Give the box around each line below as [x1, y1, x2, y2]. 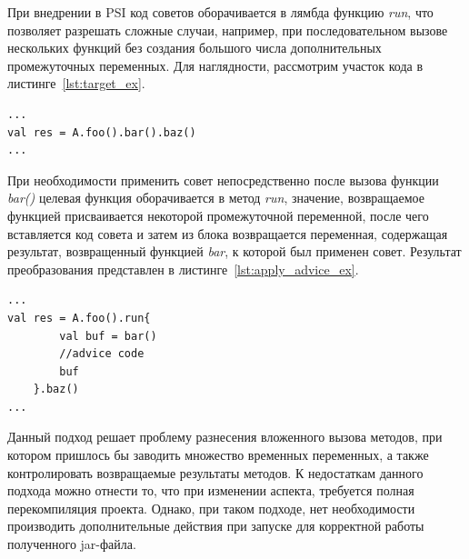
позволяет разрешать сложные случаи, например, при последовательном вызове [7, 20, 448, 39]
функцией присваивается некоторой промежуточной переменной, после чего [7, 205, 429, 225]
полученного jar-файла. [7, 534, 136, 554]
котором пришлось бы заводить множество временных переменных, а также [7, 445, 429, 464]
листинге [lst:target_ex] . [7, 74, 145, 93]
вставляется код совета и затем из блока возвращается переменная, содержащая [7, 224, 448, 243]
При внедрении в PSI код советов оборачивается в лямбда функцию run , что [7, 3, 434, 21]
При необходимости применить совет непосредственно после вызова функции [7, 170, 439, 189]
